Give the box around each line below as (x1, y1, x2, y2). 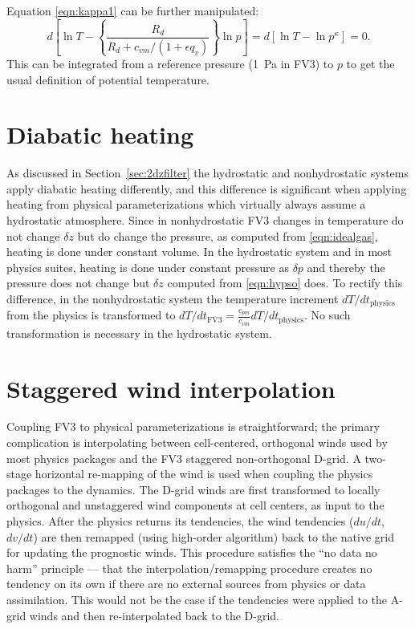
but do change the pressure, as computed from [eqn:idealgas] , (77, 227, 378, 244)
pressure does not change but (6, 274, 150, 291)
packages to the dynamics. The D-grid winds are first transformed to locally (6, 481, 380, 497)
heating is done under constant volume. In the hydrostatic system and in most (6, 243, 393, 260)
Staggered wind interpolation (6, 371, 336, 404)
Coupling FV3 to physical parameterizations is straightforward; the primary (6, 418, 380, 435)
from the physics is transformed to (6, 306, 176, 323)
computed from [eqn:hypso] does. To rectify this (167, 274, 403, 291)
